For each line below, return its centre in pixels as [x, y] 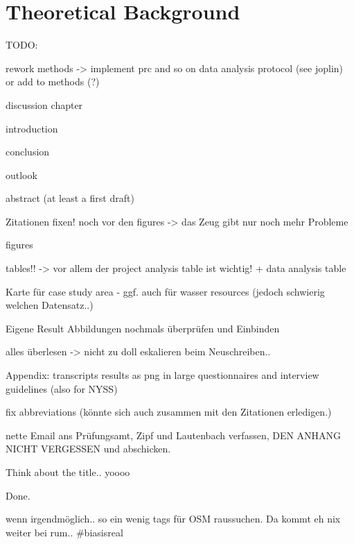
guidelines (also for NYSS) [62, 388]
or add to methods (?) [53, 82]
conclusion [28, 152]
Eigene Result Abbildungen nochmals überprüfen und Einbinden [143, 328]
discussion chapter [44, 104]
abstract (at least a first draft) [70, 198]
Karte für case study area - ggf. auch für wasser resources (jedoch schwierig [165, 291]
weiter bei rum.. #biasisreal [64, 532]
